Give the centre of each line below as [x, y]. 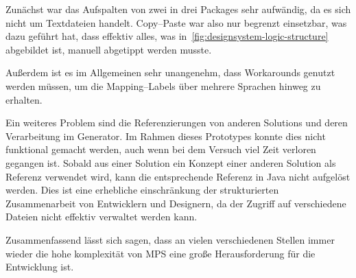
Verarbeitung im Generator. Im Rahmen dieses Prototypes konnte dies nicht [166, 136]
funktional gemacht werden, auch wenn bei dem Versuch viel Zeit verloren [161, 149]
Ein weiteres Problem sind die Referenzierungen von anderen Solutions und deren [177, 123]
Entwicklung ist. [40, 267]
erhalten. [24, 99]
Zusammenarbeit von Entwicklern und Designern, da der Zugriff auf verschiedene [176, 203]
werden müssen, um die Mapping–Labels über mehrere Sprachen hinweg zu [163, 85]
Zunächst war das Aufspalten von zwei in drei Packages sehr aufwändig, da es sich [178, 9]
